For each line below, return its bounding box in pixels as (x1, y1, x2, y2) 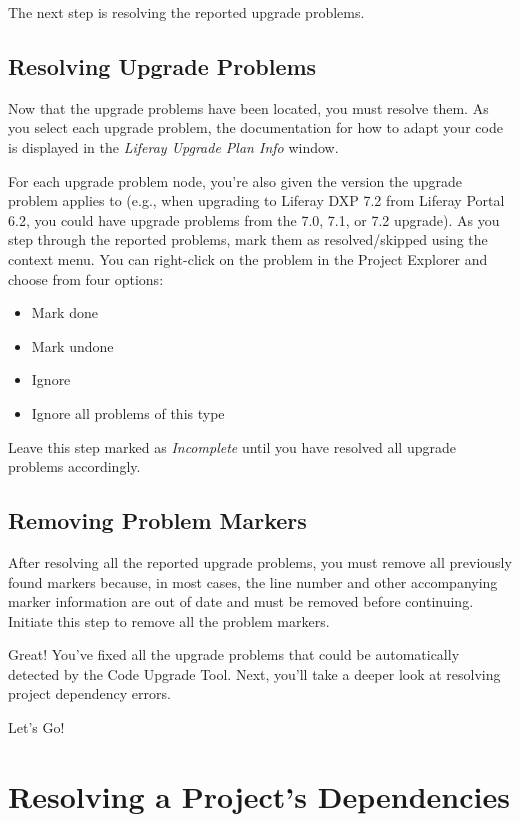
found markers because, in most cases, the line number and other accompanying (8, 571, 498, 592)
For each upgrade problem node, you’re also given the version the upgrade (8, 170, 463, 191)
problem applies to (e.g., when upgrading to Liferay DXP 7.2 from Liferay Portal (8, 190, 505, 211)
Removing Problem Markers (8, 505, 307, 536)
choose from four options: (8, 268, 164, 289)
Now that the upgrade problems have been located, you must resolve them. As (8, 97, 489, 118)
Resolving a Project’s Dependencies (8, 775, 510, 816)
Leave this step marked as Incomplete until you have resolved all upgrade (8, 436, 456, 457)
